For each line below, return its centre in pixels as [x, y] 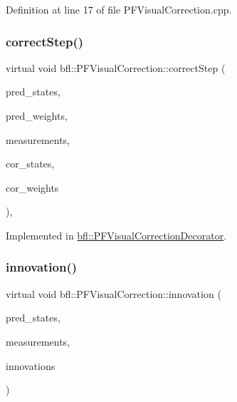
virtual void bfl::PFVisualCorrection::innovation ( [114, 293]
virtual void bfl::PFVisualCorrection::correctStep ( [116, 67]
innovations [31, 365]
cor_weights [32, 187]
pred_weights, [37, 115]
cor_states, [30, 164]
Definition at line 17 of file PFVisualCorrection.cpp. [119, 9]
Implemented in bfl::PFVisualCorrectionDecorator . [116, 235]
